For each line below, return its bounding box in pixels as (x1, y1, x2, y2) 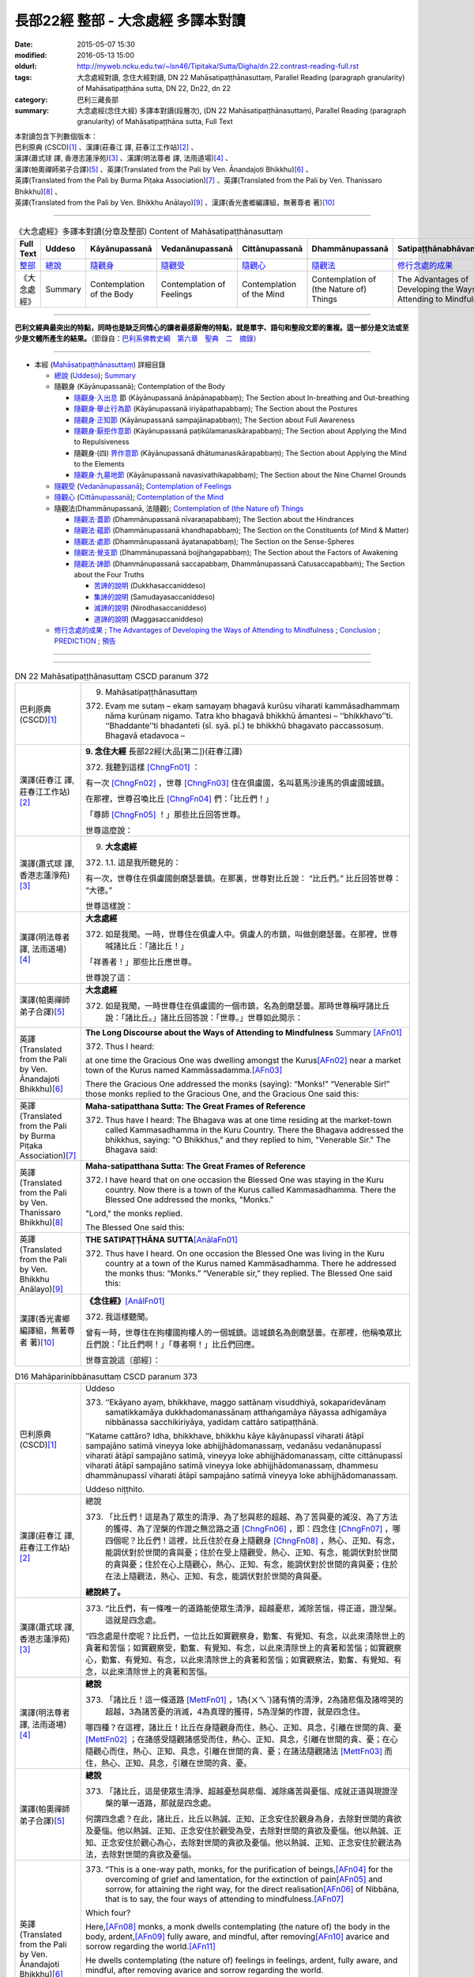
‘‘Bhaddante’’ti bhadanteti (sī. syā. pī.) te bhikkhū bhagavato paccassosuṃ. (105, 720, 384, 731)
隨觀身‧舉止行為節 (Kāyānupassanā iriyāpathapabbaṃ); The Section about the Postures (73, 404, 358, 414)
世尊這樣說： (85, 901, 134, 912)
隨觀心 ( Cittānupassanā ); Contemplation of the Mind (54, 493, 224, 502)
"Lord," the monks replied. (85, 1208, 183, 1219)
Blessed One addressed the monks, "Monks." (105, 1194, 274, 1205)
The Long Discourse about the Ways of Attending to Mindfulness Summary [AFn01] (85, 1027, 402, 1038)
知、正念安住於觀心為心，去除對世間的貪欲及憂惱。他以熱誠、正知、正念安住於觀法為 (85, 1837, 402, 1848)
